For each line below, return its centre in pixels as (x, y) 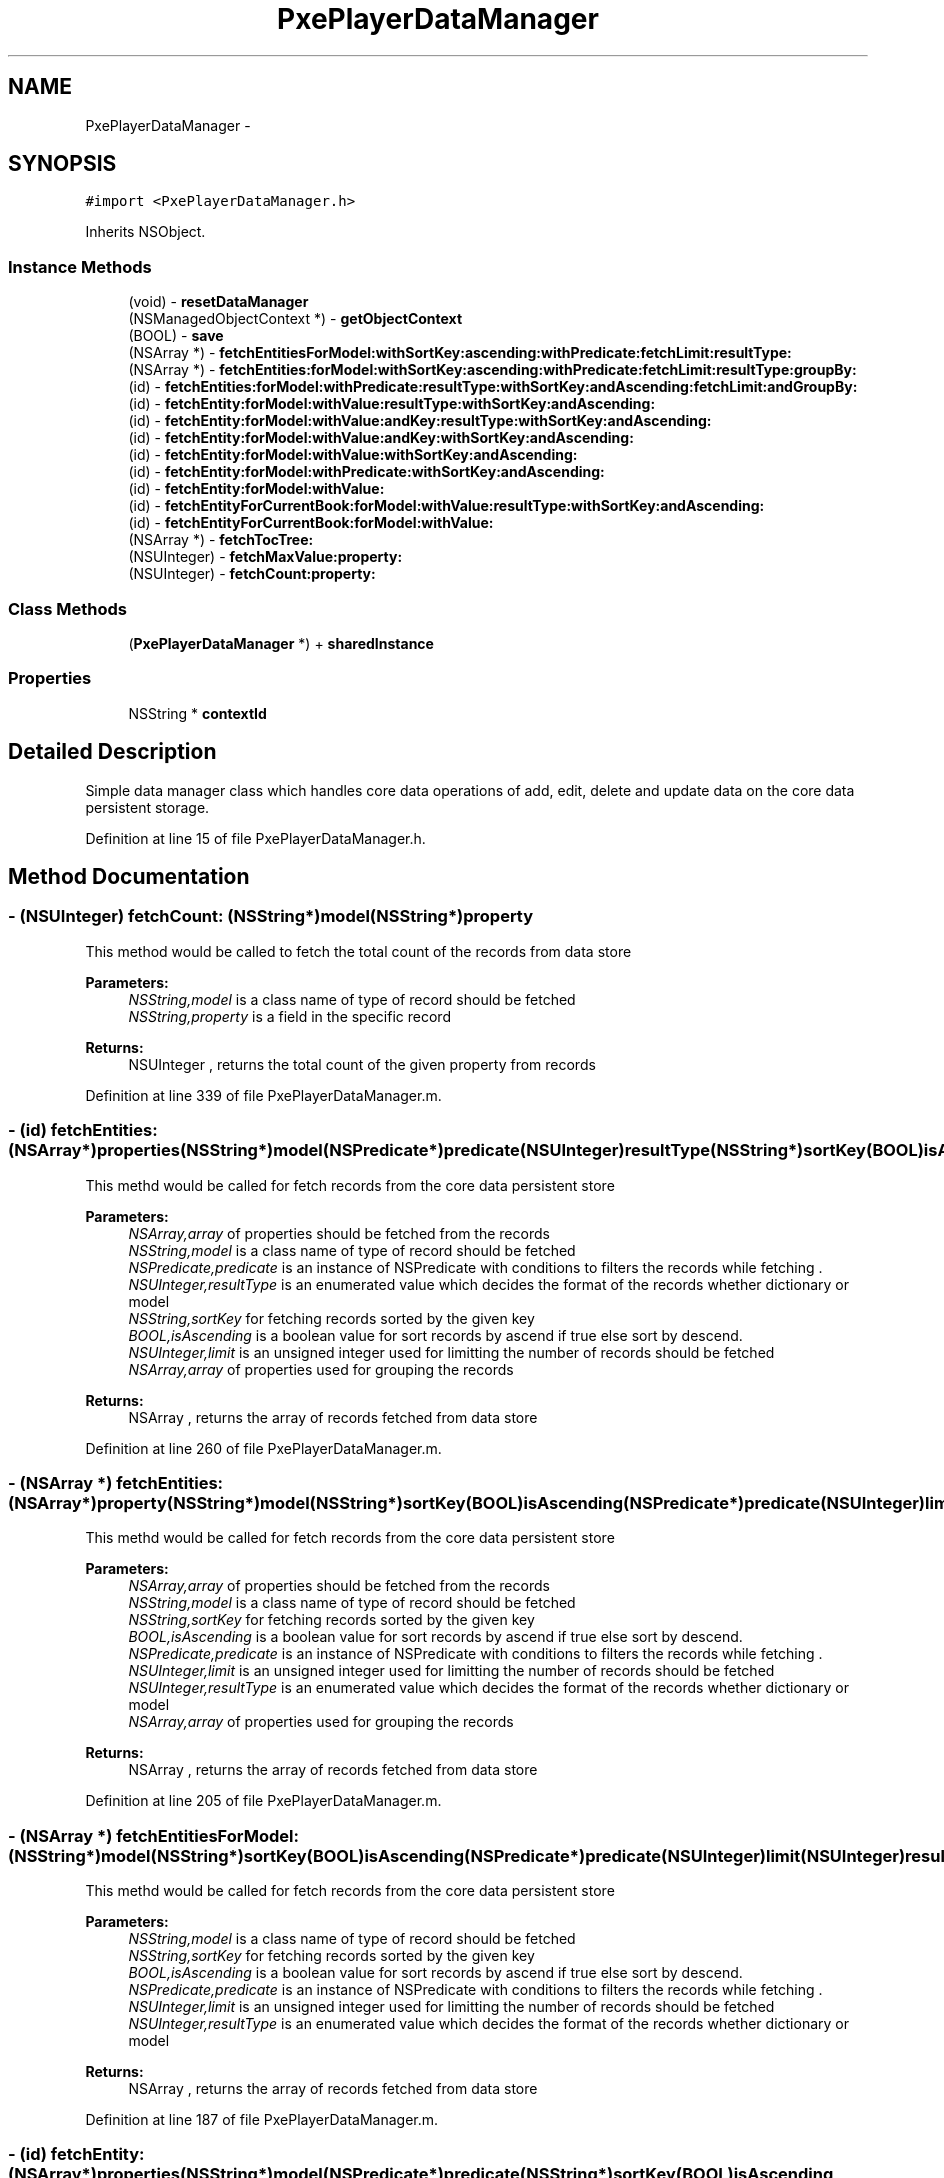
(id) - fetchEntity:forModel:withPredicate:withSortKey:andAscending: (366, 472)
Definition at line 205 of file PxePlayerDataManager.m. (263, 1801)
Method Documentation (129, 876)
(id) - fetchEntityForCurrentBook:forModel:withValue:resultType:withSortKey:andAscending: (446, 506)
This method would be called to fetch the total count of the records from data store (358, 951)
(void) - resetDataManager (218, 302)
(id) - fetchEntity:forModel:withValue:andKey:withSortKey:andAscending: (381, 438)
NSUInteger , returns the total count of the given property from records (362, 1064)
